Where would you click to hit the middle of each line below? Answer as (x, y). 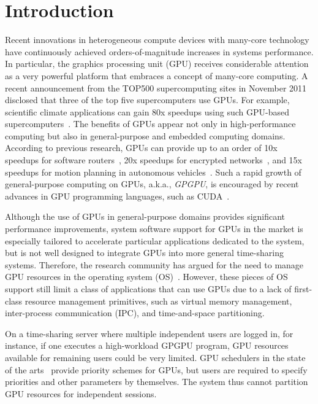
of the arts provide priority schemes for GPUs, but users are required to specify (156, 369)
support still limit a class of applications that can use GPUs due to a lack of (148, 289)
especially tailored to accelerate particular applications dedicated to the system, (155, 240)
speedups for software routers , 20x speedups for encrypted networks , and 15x (154, 160)
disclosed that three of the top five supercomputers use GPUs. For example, (147, 100)
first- (303, 289)
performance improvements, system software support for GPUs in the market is (154, 229)
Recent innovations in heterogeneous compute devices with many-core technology (157, 40)
